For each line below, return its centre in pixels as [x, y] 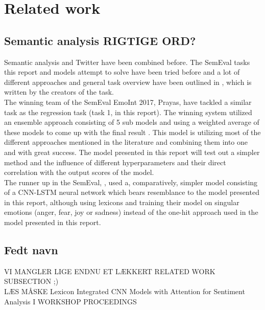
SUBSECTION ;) [31, 281]
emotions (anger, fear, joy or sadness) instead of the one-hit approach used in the [131, 212]
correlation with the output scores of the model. [79, 172]
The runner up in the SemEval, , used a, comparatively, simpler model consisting [131, 182]
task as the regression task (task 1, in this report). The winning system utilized [128, 112]
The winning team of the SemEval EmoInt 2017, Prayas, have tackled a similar [128, 102]
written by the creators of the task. [59, 92]
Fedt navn [31, 250]
